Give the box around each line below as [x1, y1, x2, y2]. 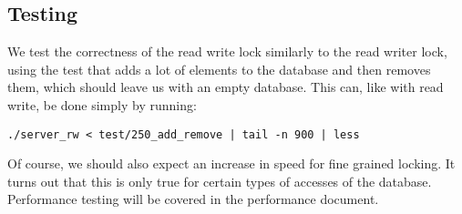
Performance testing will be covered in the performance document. [7, 189, 379, 209]
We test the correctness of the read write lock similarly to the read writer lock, [7, 42, 447, 61]
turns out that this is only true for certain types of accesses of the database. [7, 171, 432, 190]
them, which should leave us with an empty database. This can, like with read [7, 77, 444, 97]
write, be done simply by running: [7, 95, 197, 114]
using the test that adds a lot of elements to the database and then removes [7, 59, 431, 78]
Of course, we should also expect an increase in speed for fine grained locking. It [7, 154, 456, 173]
